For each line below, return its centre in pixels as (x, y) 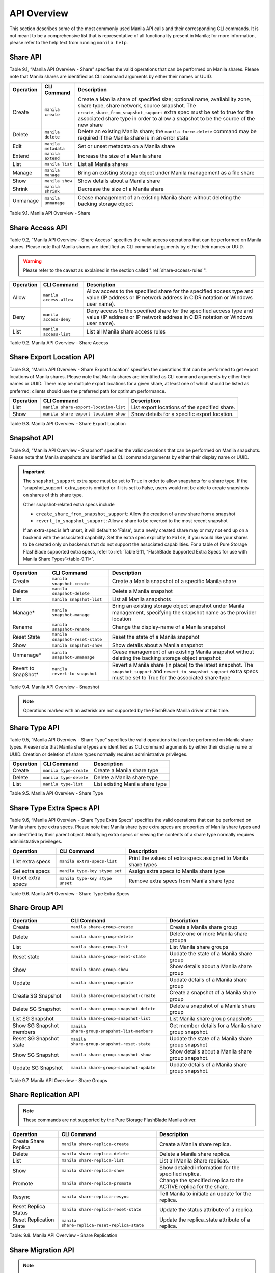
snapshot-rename (71, 630)
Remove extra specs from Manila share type (182, 881)
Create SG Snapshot (37, 995)
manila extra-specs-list (88, 861)
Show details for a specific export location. (182, 414)
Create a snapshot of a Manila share (213, 992)
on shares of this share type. (53, 495)
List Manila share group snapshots (211, 1018)
